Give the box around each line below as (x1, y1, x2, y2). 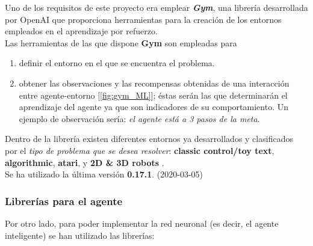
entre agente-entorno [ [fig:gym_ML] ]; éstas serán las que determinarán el (19, 88, 288, 101)
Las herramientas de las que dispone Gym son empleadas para (5, 36, 237, 49)
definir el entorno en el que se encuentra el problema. (19, 57, 215, 69)
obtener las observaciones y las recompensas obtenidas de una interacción (19, 76, 290, 89)
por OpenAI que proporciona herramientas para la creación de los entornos (5, 13, 282, 25)
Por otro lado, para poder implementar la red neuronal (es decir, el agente (5, 217, 279, 229)
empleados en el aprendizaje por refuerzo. (5, 25, 158, 37)
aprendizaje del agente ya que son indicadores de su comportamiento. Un (19, 100, 288, 113)
